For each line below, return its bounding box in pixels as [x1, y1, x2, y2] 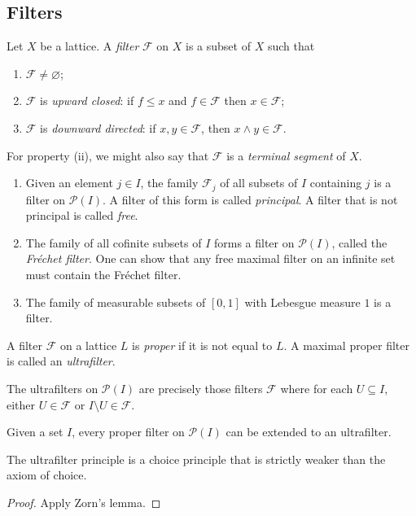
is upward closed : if [40, 92, 134, 109]
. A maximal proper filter [283, 336, 410, 353]
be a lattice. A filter [40, 37, 139, 55]
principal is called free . [25, 207, 138, 224]
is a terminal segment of [226, 146, 346, 164]
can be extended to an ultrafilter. [226, 423, 392, 440]
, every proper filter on [72, 423, 185, 440]
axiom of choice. [7, 466, 87, 483]
